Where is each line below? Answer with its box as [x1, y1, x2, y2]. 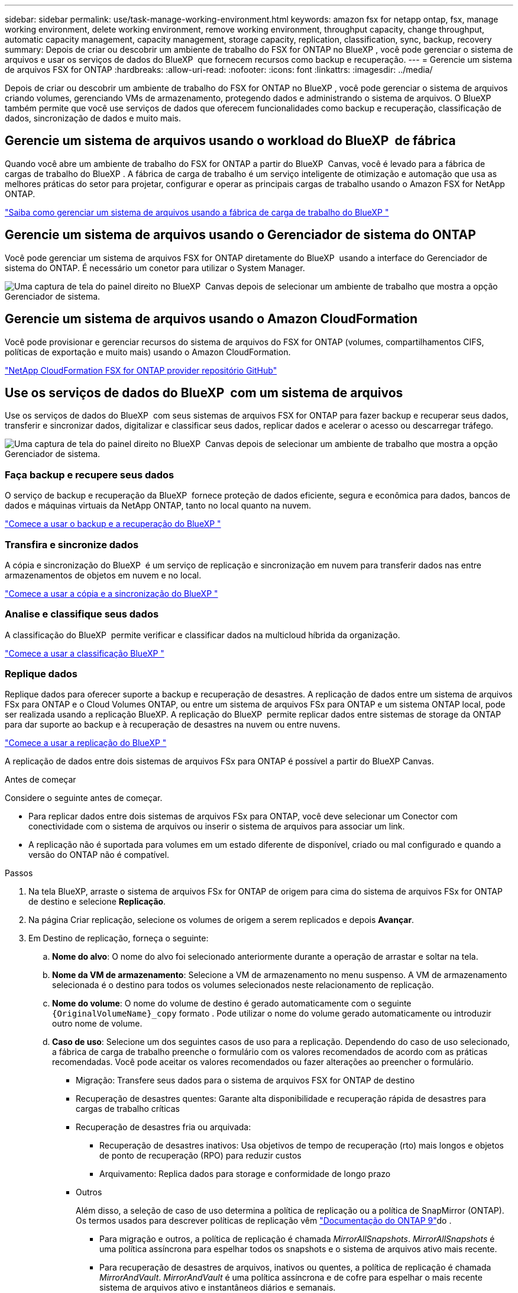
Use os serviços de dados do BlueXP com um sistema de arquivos [5, 385, 403, 400]
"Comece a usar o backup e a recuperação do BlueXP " [5, 519, 221, 529]
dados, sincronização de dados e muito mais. [5, 113, 181, 123]
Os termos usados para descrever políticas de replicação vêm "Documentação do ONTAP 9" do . [76, 1215, 452, 1226]
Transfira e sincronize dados [5, 538, 139, 551]
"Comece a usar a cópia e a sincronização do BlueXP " [5, 588, 218, 599]
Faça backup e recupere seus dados [5, 468, 174, 481]
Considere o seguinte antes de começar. [5, 793, 163, 803]
